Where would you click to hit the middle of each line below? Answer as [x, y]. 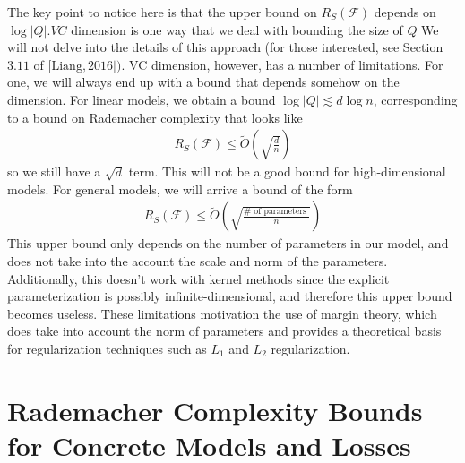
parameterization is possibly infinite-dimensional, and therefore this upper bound [230, 296]
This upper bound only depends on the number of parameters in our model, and [228, 243]
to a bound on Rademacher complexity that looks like [155, 117]
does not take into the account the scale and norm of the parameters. [198, 261]
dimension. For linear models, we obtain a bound [142, 99]
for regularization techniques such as [107, 348]
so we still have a [54, 171]
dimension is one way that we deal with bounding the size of [237, 29]
